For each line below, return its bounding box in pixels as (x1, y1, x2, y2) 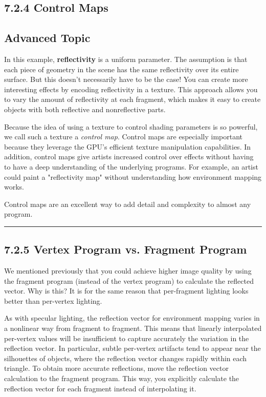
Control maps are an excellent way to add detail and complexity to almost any (4, 198, 251, 209)
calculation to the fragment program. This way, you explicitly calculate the (4, 373, 239, 384)
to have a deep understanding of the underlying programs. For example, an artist (4, 161, 258, 172)
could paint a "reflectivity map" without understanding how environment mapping (4, 171, 262, 182)
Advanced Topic (4, 30, 91, 46)
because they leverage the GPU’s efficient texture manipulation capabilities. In (4, 141, 251, 152)
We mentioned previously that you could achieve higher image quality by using (4, 265, 252, 276)
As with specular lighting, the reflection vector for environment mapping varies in (4, 312, 260, 323)
